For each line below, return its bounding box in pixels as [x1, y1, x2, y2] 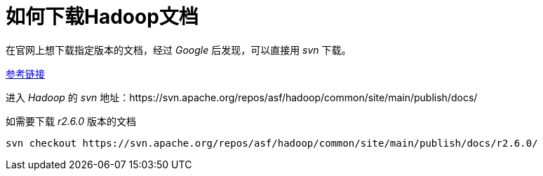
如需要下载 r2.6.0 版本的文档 [6, 115, 137, 127]
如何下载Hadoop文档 [6, 5, 199, 29]
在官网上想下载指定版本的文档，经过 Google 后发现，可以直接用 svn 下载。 [6, 43, 351, 56]
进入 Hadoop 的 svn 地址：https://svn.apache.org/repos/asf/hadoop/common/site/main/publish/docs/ [6, 91, 478, 103]
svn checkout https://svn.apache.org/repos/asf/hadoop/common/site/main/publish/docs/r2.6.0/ [6, 137, 538, 149]
